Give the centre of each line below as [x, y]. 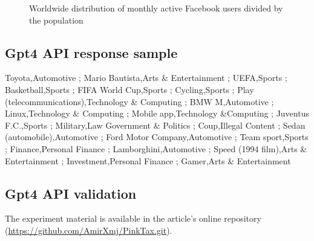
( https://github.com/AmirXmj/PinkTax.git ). [89, 230]
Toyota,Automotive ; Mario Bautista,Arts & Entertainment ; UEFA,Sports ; [146, 78]
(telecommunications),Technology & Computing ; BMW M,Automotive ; [139, 101]
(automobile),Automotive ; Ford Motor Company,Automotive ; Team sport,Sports [157, 137]
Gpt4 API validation [71, 193]
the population [56, 20]
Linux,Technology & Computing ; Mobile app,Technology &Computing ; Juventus [157, 113]
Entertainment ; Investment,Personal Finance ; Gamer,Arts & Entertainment [148, 160]
